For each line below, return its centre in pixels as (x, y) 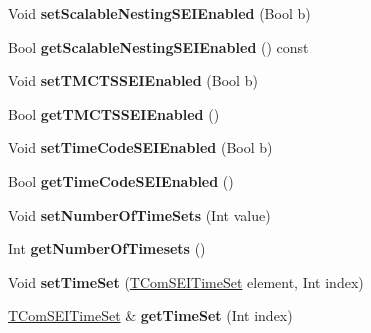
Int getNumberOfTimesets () (107, 248)
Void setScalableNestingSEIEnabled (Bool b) (159, 13)
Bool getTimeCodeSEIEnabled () (121, 180)
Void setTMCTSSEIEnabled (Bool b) (133, 80)
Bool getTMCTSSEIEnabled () (114, 113)
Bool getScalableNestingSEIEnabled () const (158, 46)
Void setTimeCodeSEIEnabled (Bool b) (140, 147)
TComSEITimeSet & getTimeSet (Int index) (150, 315)
